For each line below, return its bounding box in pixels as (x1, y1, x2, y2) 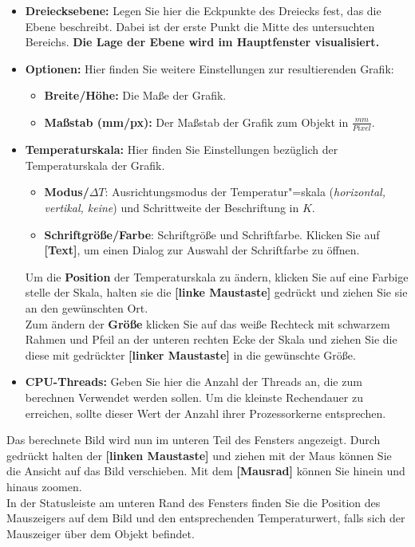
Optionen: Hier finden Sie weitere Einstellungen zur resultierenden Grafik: (25, 60, 394, 77)
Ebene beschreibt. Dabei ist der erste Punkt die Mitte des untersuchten (25, 18, 375, 34)
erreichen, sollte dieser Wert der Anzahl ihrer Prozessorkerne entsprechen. (25, 404, 386, 421)
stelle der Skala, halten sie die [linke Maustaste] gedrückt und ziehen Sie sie (25, 284, 408, 301)
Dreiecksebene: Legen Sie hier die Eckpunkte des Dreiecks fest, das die (25, 2, 381, 18)
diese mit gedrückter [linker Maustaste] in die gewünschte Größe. (25, 346, 356, 363)
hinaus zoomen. (6, 478, 82, 494)
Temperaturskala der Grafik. (25, 156, 165, 173)
